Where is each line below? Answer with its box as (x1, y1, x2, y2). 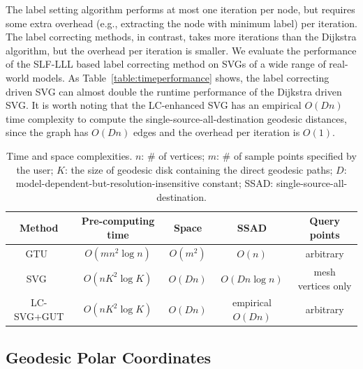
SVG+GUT (14, 309, 64, 324)
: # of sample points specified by (216, 148, 357, 163)
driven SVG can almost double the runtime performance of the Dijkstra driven (6, 84, 342, 98)
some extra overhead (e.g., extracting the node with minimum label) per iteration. (6, 15, 357, 30)
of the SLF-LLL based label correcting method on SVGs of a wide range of (6, 57, 326, 71)
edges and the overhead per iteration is (133, 125, 300, 140)
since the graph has (6, 125, 89, 140)
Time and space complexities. (6, 148, 133, 163)
